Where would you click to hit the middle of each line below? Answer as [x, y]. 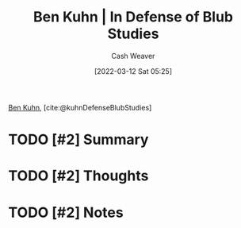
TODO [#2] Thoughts [78, 176]
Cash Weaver [133, 56]
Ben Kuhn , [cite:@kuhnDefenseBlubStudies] [80, 107]
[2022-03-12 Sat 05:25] [133, 71]
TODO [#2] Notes [66, 213]
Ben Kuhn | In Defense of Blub [133, 17]
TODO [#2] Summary [78, 140]
